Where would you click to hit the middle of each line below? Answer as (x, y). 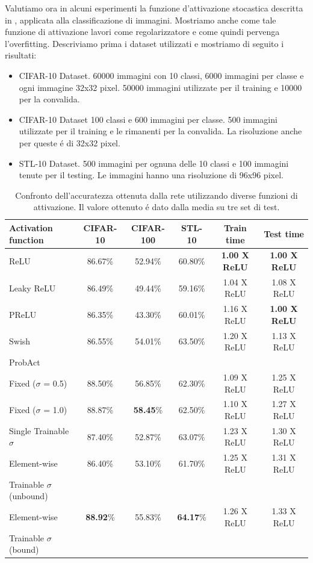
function (26, 239)
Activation (31, 227)
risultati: (21, 55)
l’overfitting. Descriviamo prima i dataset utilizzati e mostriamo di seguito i (144, 43)
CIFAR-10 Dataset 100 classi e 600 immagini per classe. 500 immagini (148, 119)
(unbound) (29, 496)
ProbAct (25, 362)
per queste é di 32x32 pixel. (70, 142)
